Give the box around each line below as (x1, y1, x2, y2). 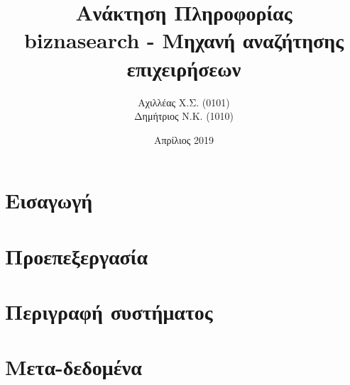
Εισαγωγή (5, 186, 93, 215)
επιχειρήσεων (126, 53, 241, 82)
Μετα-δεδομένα (5, 352, 142, 381)
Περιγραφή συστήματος (5, 297, 213, 326)
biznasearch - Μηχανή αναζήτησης (23, 26, 344, 55)
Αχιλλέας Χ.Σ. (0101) (138, 94, 230, 109)
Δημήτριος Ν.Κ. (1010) (133, 108, 234, 123)
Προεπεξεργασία (5, 241, 148, 270)
